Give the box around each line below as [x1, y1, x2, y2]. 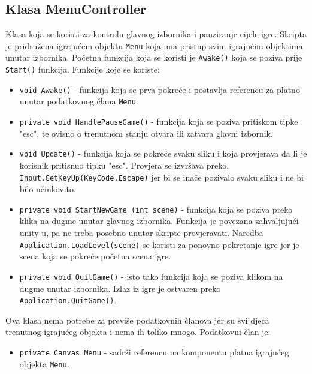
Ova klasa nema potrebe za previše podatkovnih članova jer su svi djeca [5, 313, 269, 326]
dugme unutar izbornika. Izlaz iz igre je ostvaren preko [19, 282, 221, 294]
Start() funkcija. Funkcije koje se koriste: [5, 63, 160, 76]
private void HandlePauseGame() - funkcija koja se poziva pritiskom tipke [19, 115, 298, 128]
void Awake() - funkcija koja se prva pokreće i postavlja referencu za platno [19, 83, 300, 95]
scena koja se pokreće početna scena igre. [19, 250, 171, 262]
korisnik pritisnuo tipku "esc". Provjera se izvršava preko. [19, 158, 229, 171]
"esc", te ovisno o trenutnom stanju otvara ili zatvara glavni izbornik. [19, 127, 273, 139]
